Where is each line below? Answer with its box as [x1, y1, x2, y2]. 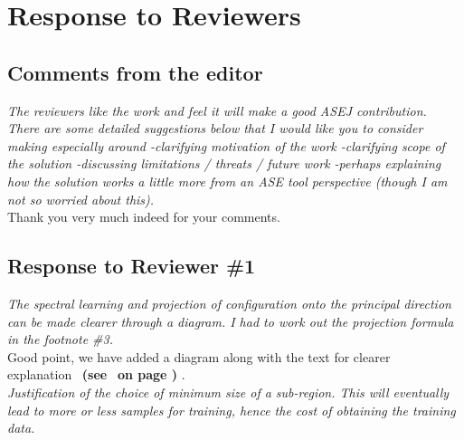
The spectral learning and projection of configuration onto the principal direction [7, 293, 451, 312]
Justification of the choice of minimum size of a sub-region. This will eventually [7, 382, 450, 401]
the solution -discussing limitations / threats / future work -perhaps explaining [7, 154, 441, 173]
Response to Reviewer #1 [7, 252, 256, 280]
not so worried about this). [7, 189, 155, 208]
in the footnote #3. [7, 330, 113, 349]
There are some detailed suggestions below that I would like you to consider [7, 119, 423, 138]
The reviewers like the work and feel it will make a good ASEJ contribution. [7, 100, 427, 120]
